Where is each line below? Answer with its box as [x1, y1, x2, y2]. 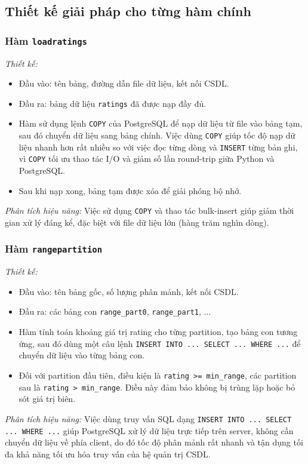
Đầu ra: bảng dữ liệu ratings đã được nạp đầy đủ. [19, 97, 207, 109]
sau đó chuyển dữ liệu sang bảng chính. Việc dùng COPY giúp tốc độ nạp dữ [19, 129, 295, 142]
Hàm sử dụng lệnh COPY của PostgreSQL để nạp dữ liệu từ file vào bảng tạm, [19, 117, 303, 130]
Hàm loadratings [5, 33, 87, 48]
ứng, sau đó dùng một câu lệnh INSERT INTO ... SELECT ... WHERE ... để [19, 337, 301, 349]
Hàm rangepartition [5, 241, 103, 256]
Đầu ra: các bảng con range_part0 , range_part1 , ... [19, 305, 211, 318]
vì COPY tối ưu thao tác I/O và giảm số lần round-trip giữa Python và [19, 152, 275, 165]
